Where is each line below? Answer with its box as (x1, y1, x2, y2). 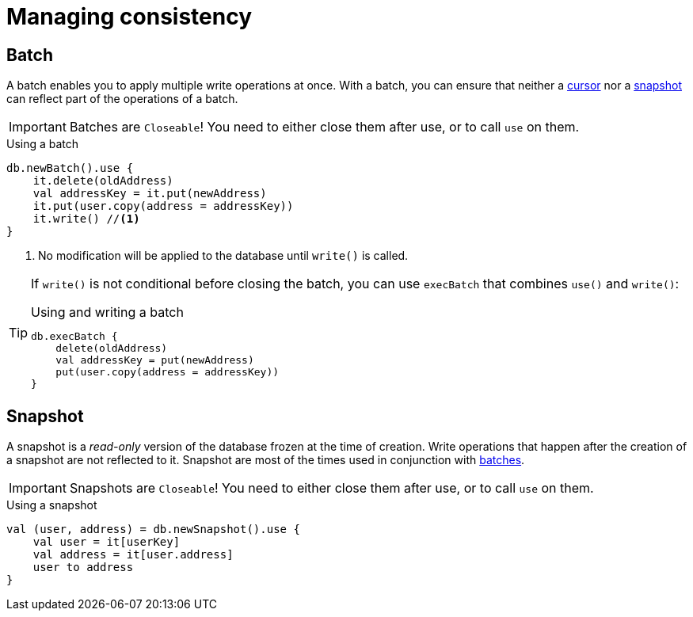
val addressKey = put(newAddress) (55, 354, 254, 367)
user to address (32, 561, 134, 574)
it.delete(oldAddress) (32, 174, 173, 188)
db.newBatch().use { (6, 162, 134, 175)
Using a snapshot (6, 498, 97, 512)
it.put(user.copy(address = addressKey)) (32, 200, 294, 213)
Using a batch (6, 137, 79, 151)
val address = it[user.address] (32, 548, 234, 562)
